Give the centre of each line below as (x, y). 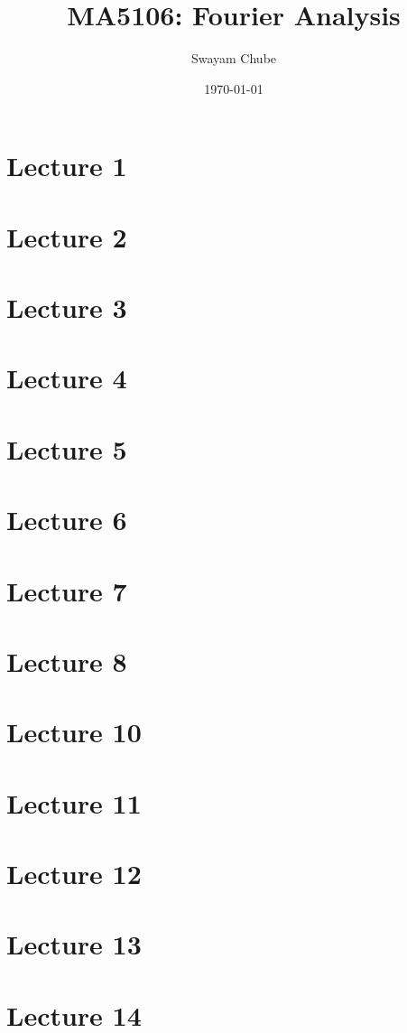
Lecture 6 (67, 520)
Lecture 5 (67, 448)
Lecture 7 (67, 590)
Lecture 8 (67, 661)
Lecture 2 (67, 236)
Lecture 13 (74, 944)
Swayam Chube (234, 58)
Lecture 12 (74, 874)
